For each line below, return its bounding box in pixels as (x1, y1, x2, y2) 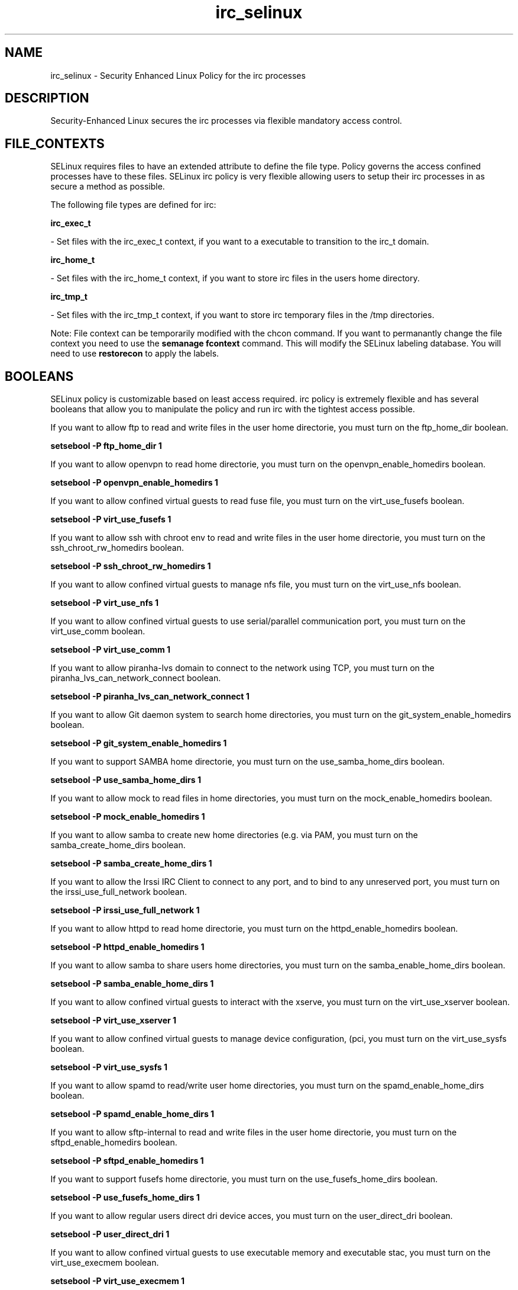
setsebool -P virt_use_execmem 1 (50, 1276, 185, 1286)
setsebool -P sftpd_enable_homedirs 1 (50, 1156, 204, 1166)
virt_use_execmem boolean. (50, 1257, 159, 1268)
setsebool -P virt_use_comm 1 (50, 644, 171, 655)
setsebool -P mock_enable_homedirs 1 (50, 811, 205, 822)
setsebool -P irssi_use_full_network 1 (50, 905, 200, 916)
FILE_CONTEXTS (5, 136, 105, 151)
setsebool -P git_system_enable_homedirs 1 (50, 738, 227, 749)
